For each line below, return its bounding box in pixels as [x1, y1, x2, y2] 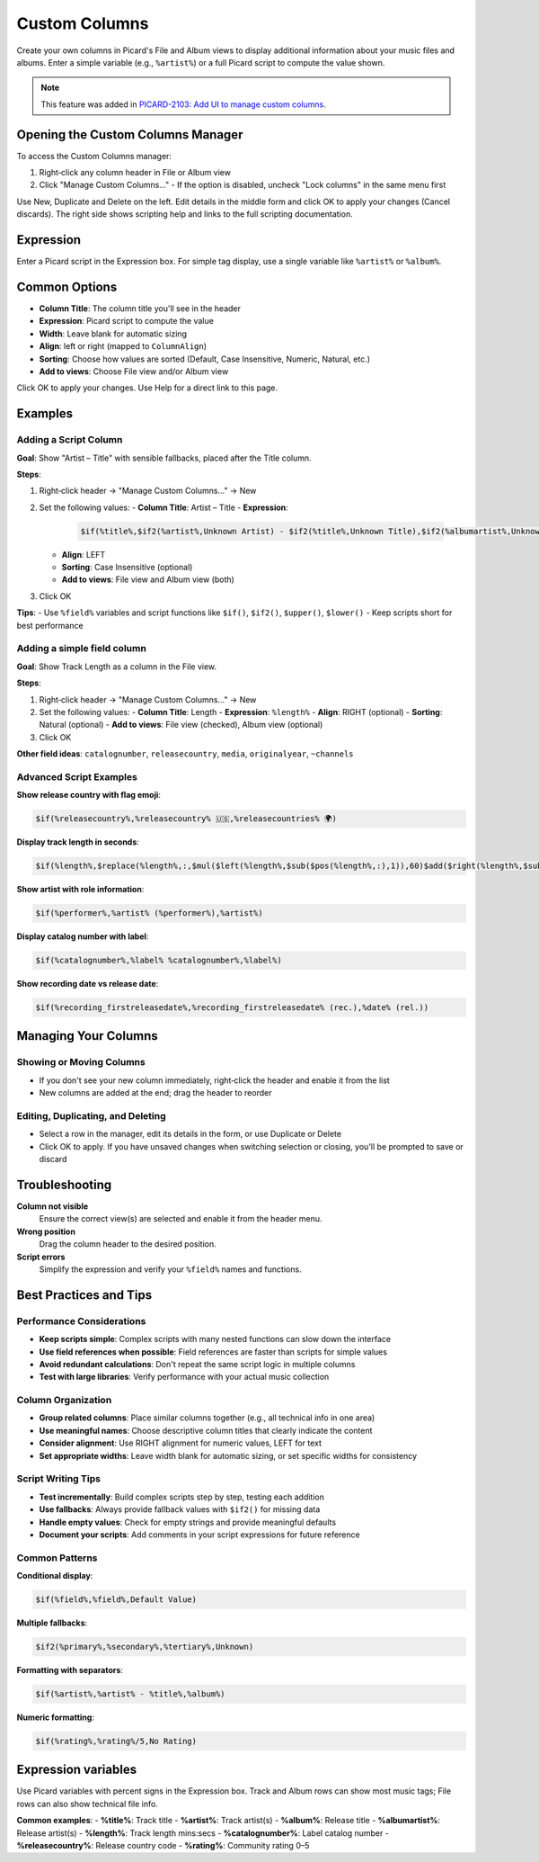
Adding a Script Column [16, 434, 123, 446]
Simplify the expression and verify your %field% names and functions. [39, 1264, 302, 1275]
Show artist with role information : [16, 884, 145, 895]
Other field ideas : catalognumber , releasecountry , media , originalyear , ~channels [16, 748, 354, 759]
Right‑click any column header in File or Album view [39, 167, 231, 178]
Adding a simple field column [16, 642, 147, 655]
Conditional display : [16, 1571, 93, 1581]
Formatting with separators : [16, 1665, 123, 1676]
